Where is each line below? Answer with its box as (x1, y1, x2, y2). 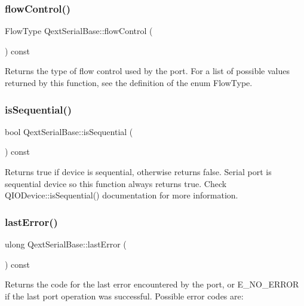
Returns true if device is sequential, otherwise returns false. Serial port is (5, 166, 272, 178)
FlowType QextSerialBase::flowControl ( (5, 25, 153, 37)
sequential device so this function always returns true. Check (5, 177, 227, 189)
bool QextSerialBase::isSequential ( (5, 125, 133, 137)
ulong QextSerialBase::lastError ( (5, 238, 127, 250)
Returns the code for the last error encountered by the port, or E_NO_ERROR (5, 278, 299, 290)
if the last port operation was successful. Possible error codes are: (5, 289, 244, 302)
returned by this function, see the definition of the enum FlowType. (5, 76, 253, 88)
